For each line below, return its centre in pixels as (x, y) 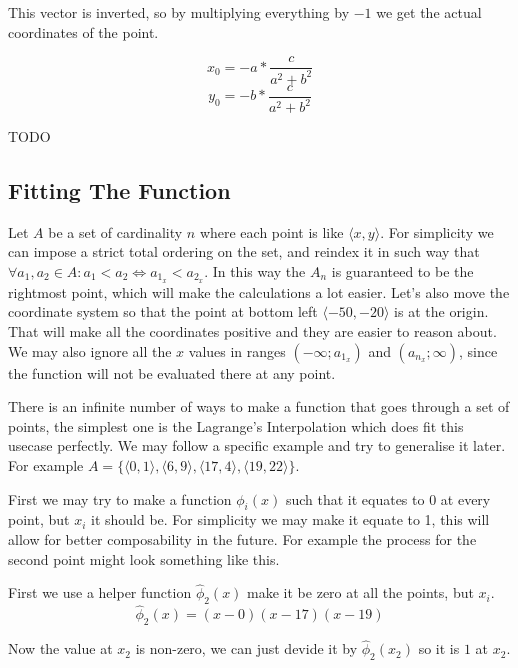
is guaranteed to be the (402, 270)
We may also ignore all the (90, 350)
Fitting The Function (119, 189)
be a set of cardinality (115, 231)
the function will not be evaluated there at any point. (172, 372)
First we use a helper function (100, 592)
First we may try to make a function (120, 498)
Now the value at (60, 648)
